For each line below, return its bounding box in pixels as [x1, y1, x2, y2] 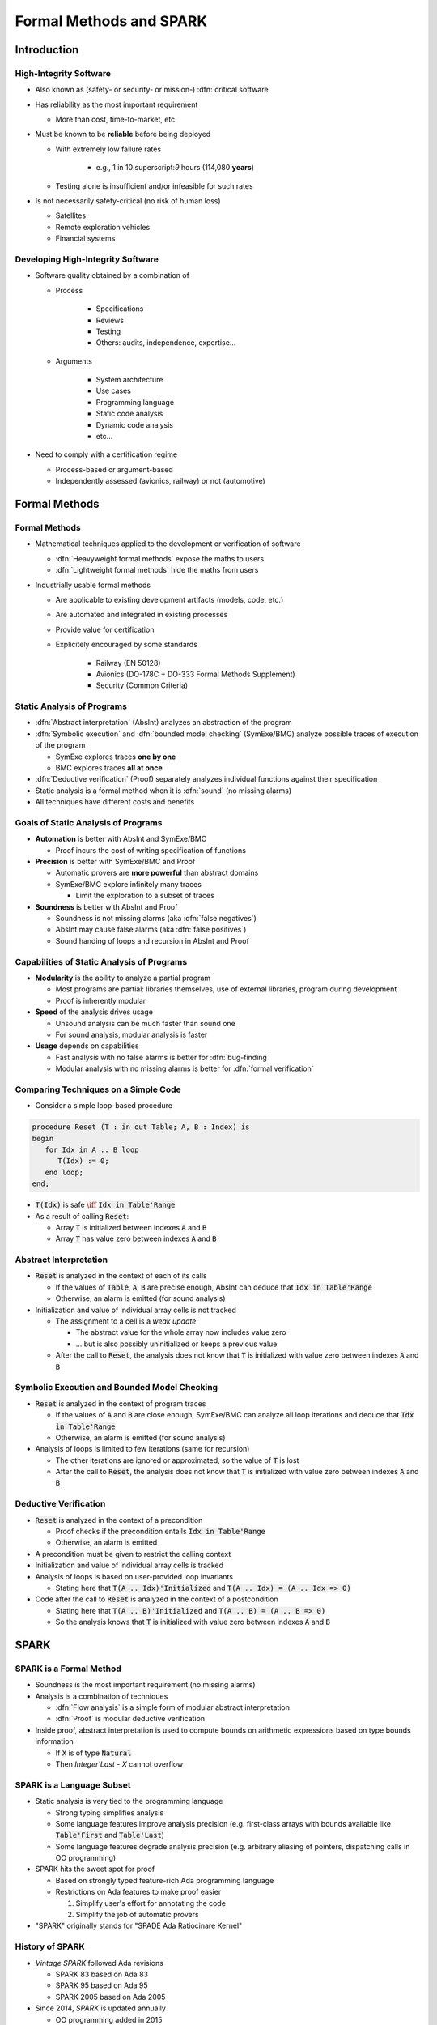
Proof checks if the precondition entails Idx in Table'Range [55, 1526, 266, 1536]
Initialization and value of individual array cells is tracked [35, 1560, 224, 1571]
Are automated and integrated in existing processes [55, 610, 228, 620]
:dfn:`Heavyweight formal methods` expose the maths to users [55, 553, 265, 563]
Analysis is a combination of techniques [35, 1691, 168, 1701]
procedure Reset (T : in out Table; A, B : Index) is [32, 1123, 250, 1132]
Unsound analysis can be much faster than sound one [55, 1018, 236, 1028]
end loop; [45, 1167, 84, 1177]
